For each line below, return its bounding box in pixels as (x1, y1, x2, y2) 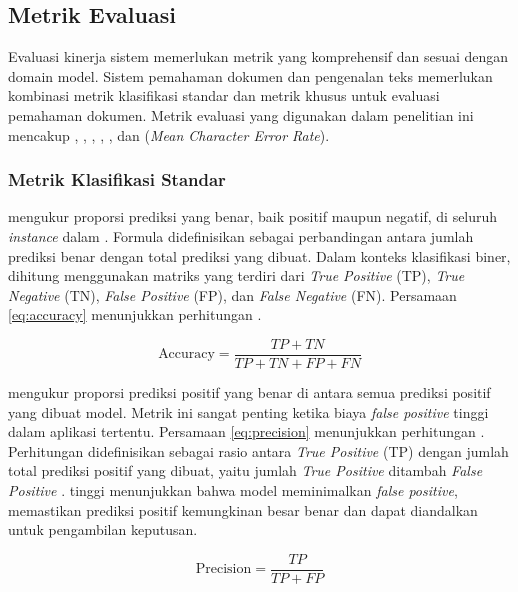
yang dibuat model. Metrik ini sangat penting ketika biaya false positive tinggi (8, 401, 489, 422)
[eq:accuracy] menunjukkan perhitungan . (8, 304, 262, 325)
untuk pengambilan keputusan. (8, 519, 198, 540)
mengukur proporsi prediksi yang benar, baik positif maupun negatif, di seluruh (8, 206, 498, 227)
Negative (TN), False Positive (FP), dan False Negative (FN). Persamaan (8, 284, 457, 305)
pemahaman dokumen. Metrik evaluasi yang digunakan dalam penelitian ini (8, 104, 474, 125)
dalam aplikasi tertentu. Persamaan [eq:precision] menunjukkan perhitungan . (8, 421, 485, 442)
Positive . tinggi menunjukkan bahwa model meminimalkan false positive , (8, 479, 458, 500)
